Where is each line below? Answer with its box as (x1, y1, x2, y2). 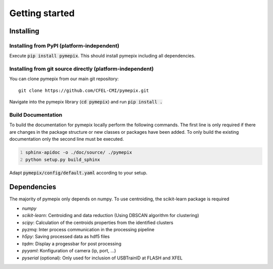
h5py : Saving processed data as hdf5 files (22, 234, 110, 240)
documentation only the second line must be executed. (9, 136, 124, 142)
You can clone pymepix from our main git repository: (9, 76, 119, 82)
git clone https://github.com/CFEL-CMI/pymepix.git (18, 87, 149, 93)
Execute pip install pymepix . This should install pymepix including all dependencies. (9, 53, 196, 59)
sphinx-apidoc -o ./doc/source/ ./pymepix (25, 149, 132, 155)
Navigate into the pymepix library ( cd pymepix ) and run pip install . (9, 99, 163, 105)
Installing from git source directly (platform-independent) (9, 66, 154, 73)
